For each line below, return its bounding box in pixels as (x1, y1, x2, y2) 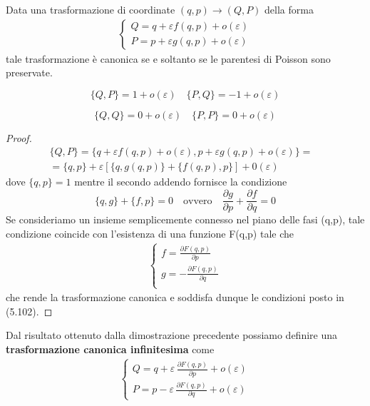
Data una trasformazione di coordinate (6, 2, 175, 16)
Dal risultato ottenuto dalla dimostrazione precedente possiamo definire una (6, 328, 338, 342)
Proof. (6, 130, 32, 145)
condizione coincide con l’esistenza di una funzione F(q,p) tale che (6, 225, 294, 240)
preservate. (6, 65, 53, 80)
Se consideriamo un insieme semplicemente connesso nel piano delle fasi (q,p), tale (6, 212, 365, 227)
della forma (264, 2, 314, 16)
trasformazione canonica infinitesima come (6, 342, 215, 357)
